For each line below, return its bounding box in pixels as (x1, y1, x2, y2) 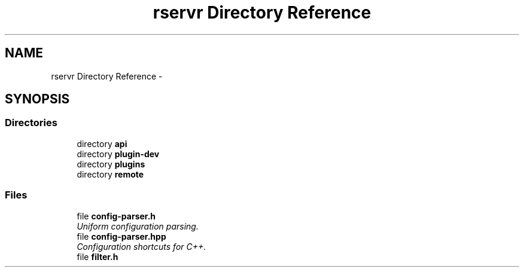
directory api (77, 138, 127, 149)
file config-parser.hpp (77, 231, 166, 242)
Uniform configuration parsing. (77, 221, 199, 231)
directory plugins (77, 158, 145, 169)
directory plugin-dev (77, 148, 160, 159)
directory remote (77, 169, 144, 179)
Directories (5, 117, 57, 129)
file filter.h (77, 251, 118, 262)
